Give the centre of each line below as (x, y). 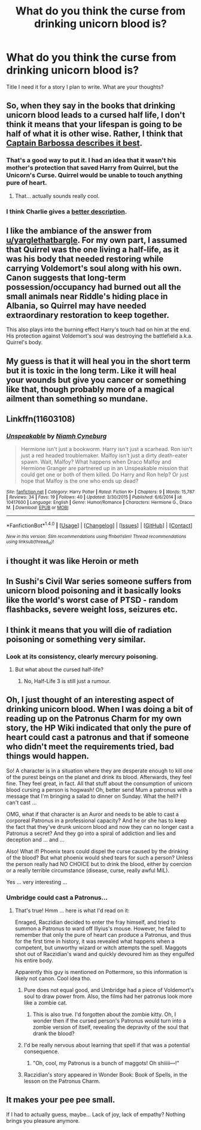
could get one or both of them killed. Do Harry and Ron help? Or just (105, 474)
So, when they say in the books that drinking (91, 106)
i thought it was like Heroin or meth (72, 561)
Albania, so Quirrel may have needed (76, 306)
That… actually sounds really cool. (57, 196)
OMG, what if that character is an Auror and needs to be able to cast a (93, 814)
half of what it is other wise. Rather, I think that (95, 134)
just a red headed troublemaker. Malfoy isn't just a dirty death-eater (104, 456)
